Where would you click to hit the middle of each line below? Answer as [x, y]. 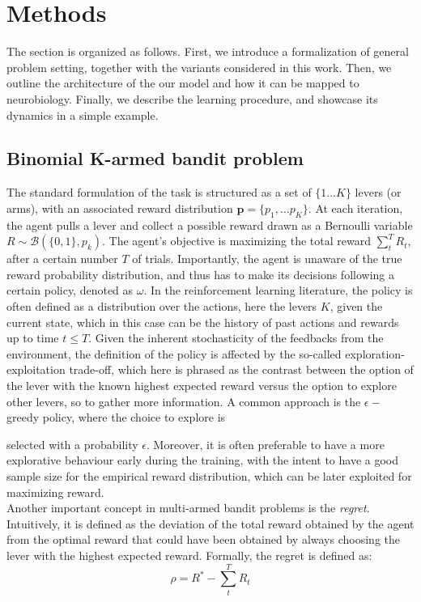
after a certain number [62, 259]
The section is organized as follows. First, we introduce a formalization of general [208, 51]
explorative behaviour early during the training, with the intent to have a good [203, 460]
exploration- [375, 353]
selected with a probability [72, 444]
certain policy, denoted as [70, 290]
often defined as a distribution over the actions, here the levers [162, 306]
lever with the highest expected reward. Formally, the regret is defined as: [189, 555]
